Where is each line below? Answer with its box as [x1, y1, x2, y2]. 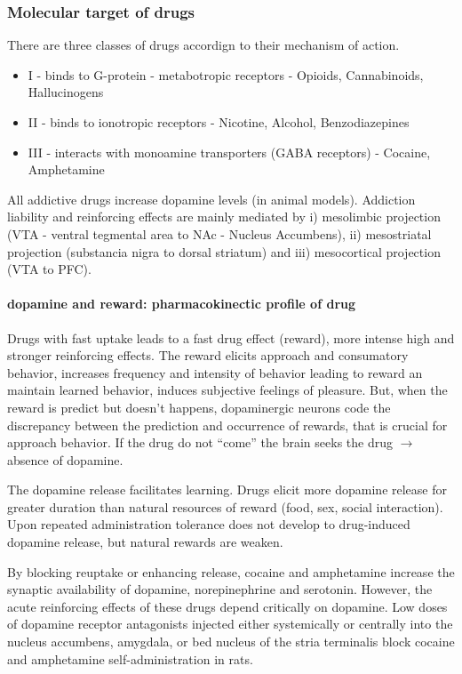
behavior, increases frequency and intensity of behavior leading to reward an [7, 363, 423, 381]
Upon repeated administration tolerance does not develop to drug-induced [7, 515, 410, 534]
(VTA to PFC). [7, 260, 92, 278]
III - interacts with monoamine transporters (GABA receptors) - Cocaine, [28, 142, 431, 161]
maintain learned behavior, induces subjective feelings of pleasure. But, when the [7, 381, 448, 399]
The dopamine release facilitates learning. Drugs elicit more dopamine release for [7, 480, 447, 499]
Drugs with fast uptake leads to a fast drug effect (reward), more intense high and [7, 328, 455, 347]
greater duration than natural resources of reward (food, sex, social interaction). [7, 497, 443, 516]
